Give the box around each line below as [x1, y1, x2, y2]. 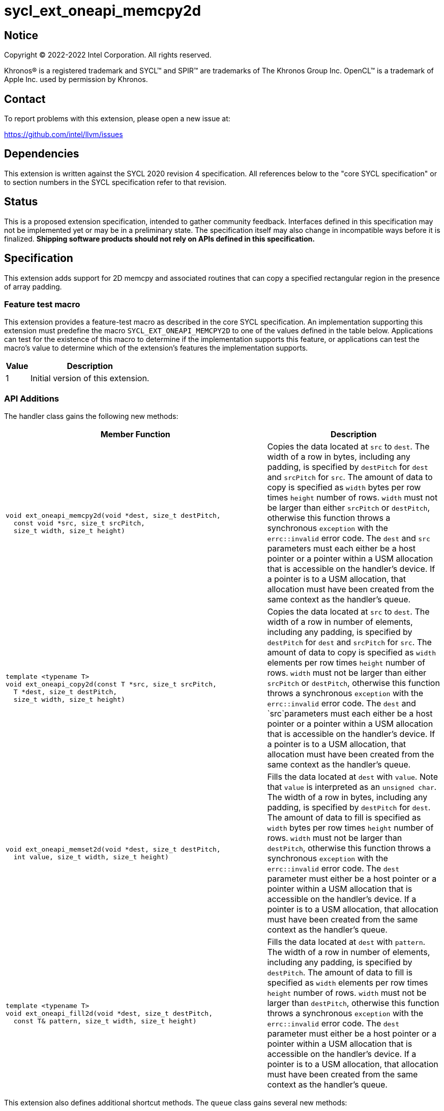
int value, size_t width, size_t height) [13, 853, 169, 861]
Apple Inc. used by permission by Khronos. [4, 75, 148, 84]
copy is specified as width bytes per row [267, 482, 421, 493]
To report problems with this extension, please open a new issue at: [4, 114, 230, 123]
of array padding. [4, 282, 62, 291]
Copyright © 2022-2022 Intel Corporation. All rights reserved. [4, 50, 212, 60]
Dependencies [4, 147, 79, 161]
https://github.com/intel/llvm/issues [4, 130, 123, 139]
